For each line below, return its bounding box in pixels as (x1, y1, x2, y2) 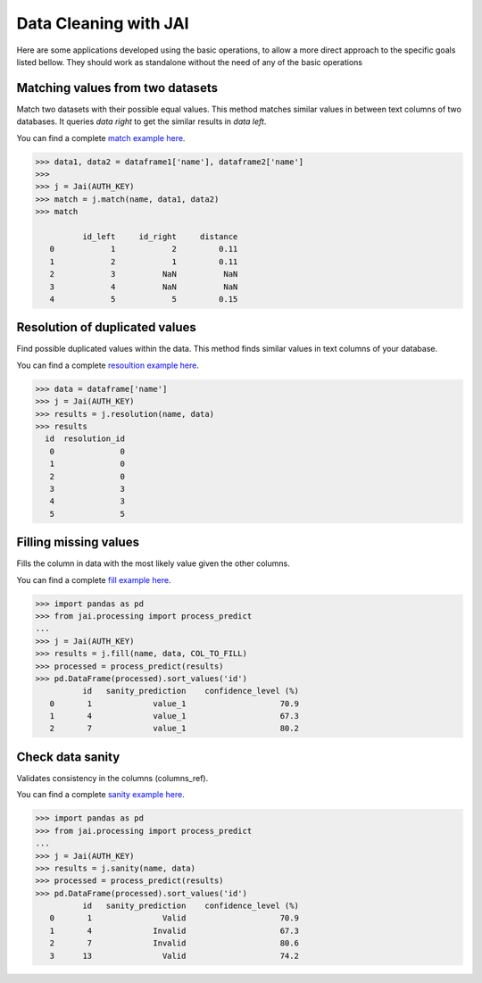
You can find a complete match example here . (16, 132, 186, 143)
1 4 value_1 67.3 (49, 711, 299, 721)
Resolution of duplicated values (16, 320, 196, 335)
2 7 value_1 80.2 (49, 723, 299, 734)
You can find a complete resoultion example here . (16, 360, 200, 371)
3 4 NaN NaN (49, 281, 238, 292)
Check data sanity (16, 749, 120, 764)
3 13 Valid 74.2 (49, 951, 299, 961)
